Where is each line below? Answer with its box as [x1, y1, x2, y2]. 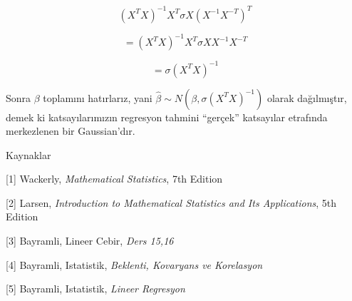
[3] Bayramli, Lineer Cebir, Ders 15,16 [6, 233, 174, 248]
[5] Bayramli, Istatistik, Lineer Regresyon [6, 281, 185, 296]
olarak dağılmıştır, [266, 90, 347, 105]
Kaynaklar [6, 147, 51, 162]
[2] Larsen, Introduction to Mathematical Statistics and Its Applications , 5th [6, 195, 337, 210]
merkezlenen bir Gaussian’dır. [6, 123, 135, 138]
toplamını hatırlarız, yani [43, 90, 152, 105]
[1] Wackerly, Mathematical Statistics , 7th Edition [6, 171, 223, 186]
